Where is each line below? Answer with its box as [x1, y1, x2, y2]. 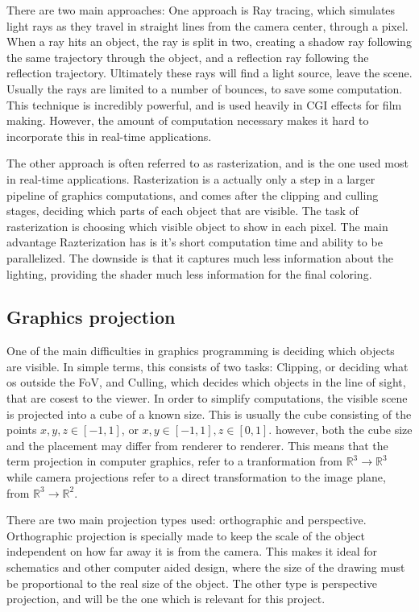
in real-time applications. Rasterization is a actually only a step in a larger [6, 170, 375, 187]
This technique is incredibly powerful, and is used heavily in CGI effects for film [6, 96, 402, 113]
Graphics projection [6, 304, 176, 329]
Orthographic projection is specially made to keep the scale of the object [6, 527, 365, 544]
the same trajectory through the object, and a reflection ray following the [6, 48, 369, 65]
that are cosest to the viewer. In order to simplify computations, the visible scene [6, 390, 408, 407]
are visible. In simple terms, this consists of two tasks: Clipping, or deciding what [6, 358, 409, 374]
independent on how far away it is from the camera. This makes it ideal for [6, 543, 378, 560]
